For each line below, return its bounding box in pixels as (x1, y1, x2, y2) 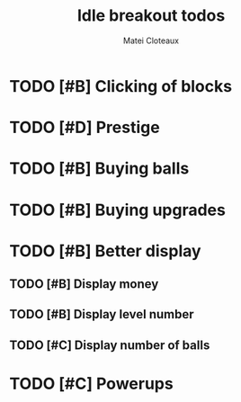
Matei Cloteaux (122, 35, 180, 46)
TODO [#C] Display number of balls (9, 337, 210, 353)
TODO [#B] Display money (9, 276, 159, 292)
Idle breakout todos (76, 5, 226, 26)
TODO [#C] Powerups (9, 374, 174, 394)
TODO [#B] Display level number (9, 307, 195, 322)
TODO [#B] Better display (9, 240, 201, 261)
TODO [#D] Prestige (9, 118, 160, 138)
